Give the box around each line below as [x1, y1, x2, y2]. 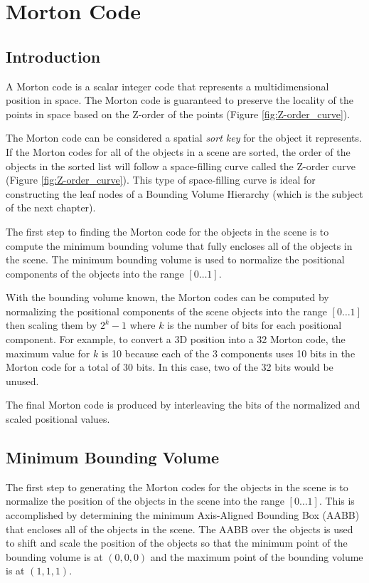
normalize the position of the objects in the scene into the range [6, 493, 284, 508]
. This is [319, 493, 355, 508]
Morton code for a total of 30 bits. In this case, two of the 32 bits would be [6, 359, 333, 374]
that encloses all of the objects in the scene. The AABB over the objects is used [6, 521, 353, 536]
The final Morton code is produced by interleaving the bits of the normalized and [6, 397, 360, 412]
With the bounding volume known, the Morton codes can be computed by [6, 290, 329, 305]
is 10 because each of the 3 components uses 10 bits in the [101, 345, 355, 360]
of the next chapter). [6, 200, 96, 215]
